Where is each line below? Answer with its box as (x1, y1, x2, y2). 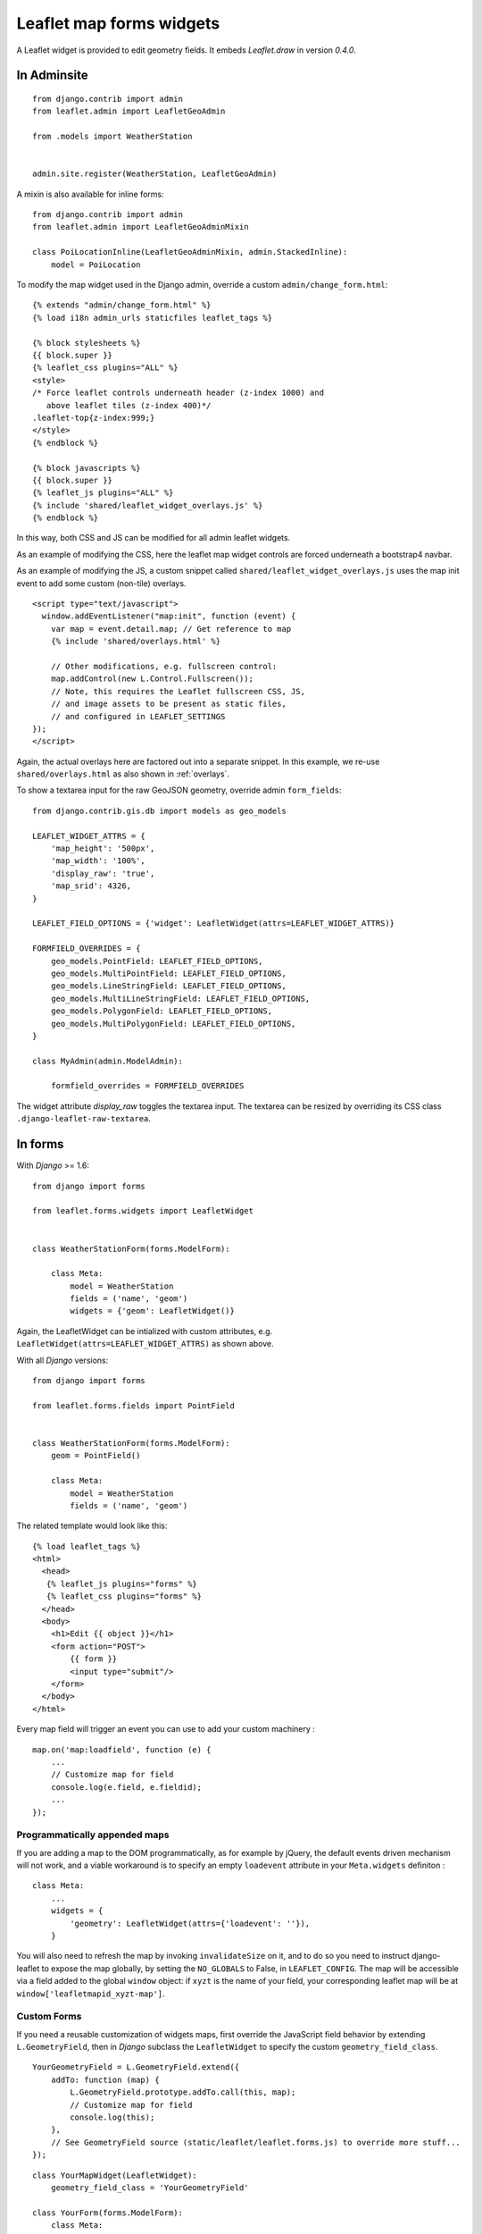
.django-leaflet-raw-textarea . (16, 1113, 152, 1124)
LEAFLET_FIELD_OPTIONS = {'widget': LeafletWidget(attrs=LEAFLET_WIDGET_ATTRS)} (32, 919, 395, 928)
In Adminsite (16, 68, 88, 83)
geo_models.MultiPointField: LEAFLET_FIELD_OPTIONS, (50, 968, 287, 978)
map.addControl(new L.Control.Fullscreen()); (50, 674, 254, 684)
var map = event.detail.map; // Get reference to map (50, 624, 292, 634)
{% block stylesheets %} (32, 338, 141, 348)
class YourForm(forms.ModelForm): (32, 2207, 183, 2218)
